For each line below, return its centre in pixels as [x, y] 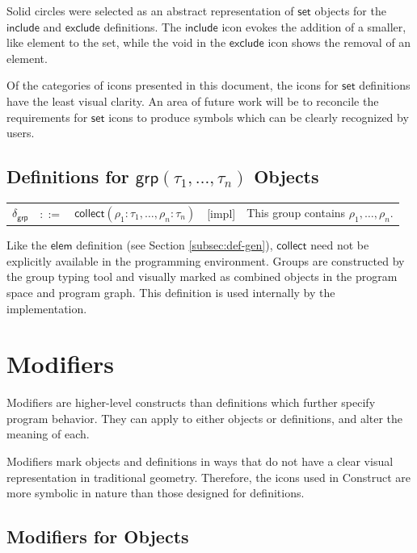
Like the [27, 245]
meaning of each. [48, 434]
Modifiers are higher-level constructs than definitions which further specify [191, 402]
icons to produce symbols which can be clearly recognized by [259, 117]
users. [21, 133]
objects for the [350, 10]
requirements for [47, 117]
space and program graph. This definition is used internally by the [171, 292]
